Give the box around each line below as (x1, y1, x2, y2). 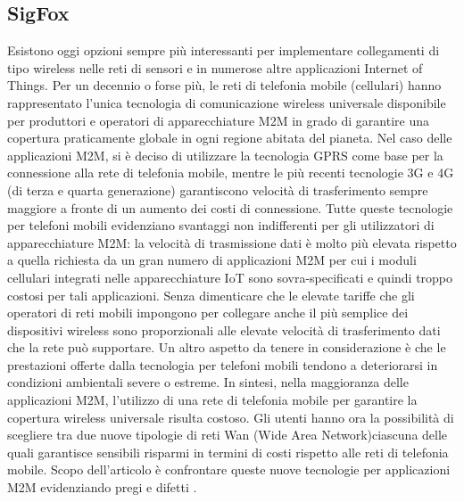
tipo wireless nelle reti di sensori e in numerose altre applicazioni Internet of (7, 58, 423, 77)
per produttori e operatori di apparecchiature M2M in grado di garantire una (7, 111, 429, 129)
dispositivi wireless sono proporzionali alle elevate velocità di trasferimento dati (7, 320, 441, 339)
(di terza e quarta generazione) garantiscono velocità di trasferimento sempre (7, 180, 428, 199)
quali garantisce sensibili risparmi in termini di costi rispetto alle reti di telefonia (7, 442, 449, 461)
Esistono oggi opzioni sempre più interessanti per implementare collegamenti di (7, 41, 440, 60)
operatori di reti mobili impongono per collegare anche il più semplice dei (7, 303, 409, 322)
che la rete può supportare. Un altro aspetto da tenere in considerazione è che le (7, 338, 446, 357)
